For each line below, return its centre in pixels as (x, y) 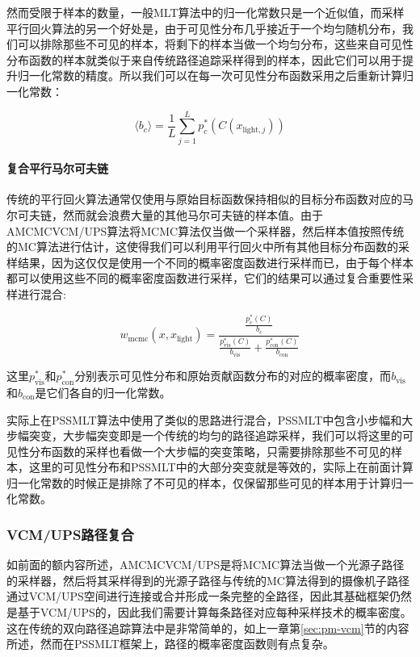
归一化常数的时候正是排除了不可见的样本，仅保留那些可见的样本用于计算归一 (210, 482)
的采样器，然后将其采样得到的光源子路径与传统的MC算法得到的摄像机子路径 (208, 580)
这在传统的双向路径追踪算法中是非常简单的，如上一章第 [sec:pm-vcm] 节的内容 (208, 628)
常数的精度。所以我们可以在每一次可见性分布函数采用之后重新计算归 (232, 75)
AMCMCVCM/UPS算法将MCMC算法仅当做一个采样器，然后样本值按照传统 (206, 230)
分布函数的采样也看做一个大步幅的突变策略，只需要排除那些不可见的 (210, 451)
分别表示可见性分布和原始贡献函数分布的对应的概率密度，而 (233, 376)
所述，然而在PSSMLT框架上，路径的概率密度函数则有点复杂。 (170, 644)
